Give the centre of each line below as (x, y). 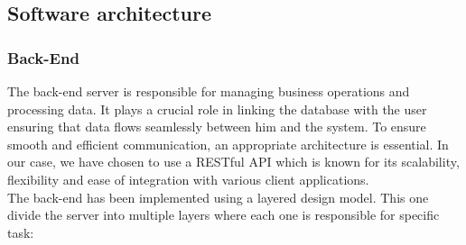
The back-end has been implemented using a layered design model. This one (218, 197)
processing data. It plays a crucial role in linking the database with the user (217, 109)
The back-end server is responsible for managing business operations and (209, 91)
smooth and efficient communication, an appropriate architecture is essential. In (228, 144)
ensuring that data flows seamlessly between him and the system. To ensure (217, 127)
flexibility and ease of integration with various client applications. (188, 179)
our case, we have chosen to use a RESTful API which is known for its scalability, (233, 162)
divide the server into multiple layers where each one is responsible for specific (224, 215)
